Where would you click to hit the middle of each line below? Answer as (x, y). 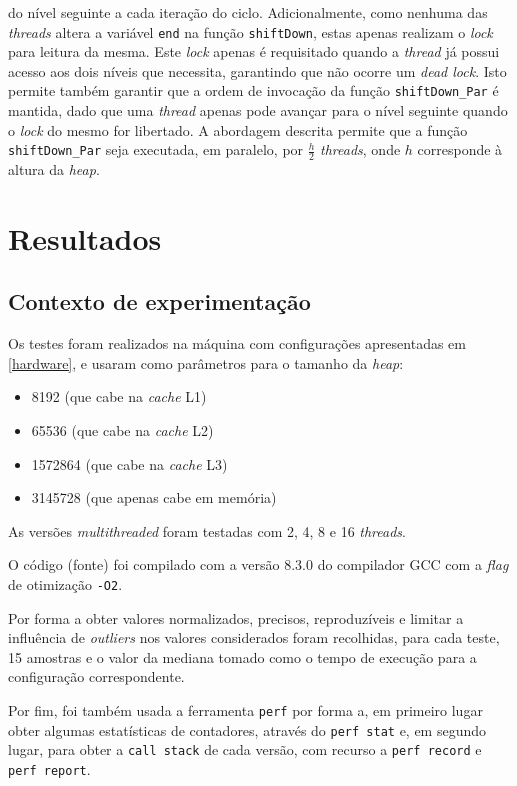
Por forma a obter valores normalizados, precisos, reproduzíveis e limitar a (236, 617)
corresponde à (460, 149)
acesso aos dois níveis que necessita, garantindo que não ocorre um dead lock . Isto (257, 70)
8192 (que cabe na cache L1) (119, 396)
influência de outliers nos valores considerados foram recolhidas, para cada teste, (254, 637)
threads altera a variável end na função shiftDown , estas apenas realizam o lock (250, 31)
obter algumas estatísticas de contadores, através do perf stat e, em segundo (247, 729)
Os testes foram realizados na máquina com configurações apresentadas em (237, 343)
